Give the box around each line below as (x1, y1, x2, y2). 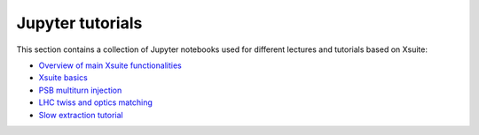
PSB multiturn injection (38, 85, 122, 95)
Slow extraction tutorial (38, 109, 123, 120)
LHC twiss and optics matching (38, 97, 153, 108)
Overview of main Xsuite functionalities (38, 60, 182, 71)
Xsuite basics (38, 72, 88, 83)
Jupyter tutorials (16, 13, 143, 33)
